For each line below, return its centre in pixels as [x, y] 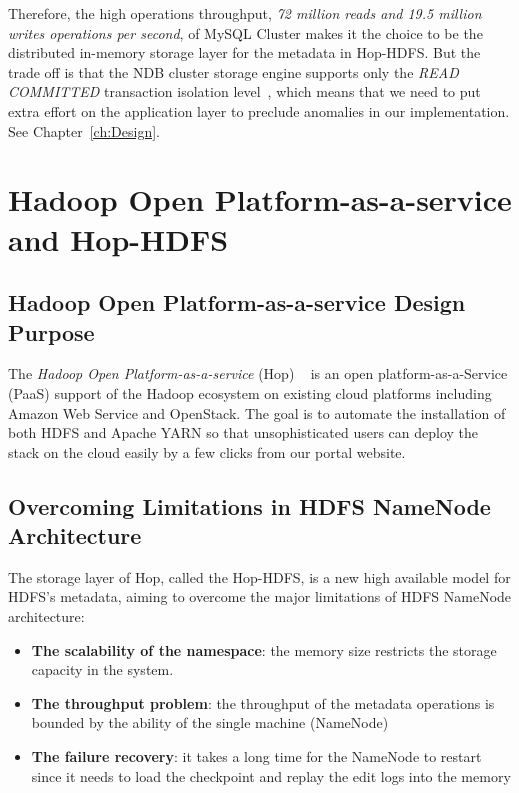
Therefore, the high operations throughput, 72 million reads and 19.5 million [245, 13]
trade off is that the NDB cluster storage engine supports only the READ [233, 71]
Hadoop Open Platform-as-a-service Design [237, 302]
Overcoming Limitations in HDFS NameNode [249, 505]
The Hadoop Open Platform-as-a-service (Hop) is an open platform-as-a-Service [258, 373]
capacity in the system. [102, 669]
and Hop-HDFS [118, 238]
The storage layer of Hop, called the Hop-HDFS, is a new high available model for [259, 576]
